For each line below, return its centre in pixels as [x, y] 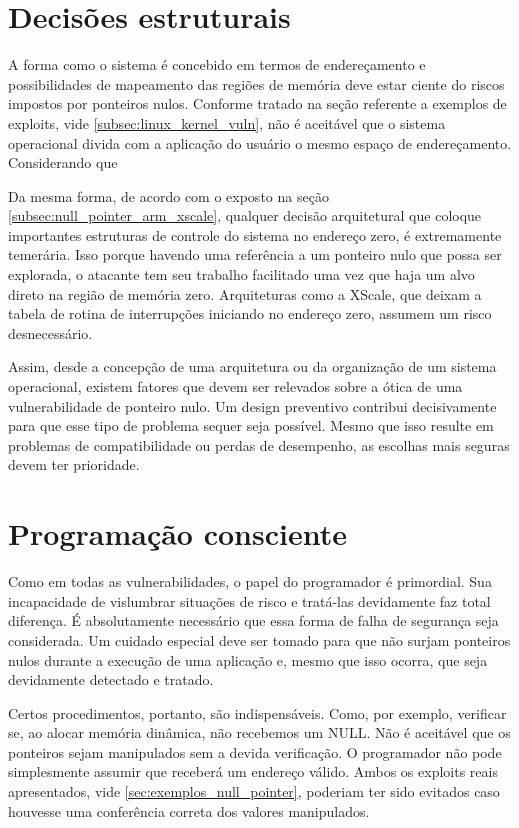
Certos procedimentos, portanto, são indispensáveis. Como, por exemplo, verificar [257, 712]
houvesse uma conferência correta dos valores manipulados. [189, 810]
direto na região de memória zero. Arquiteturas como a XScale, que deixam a [245, 293]
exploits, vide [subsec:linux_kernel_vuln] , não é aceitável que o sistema [227, 122]
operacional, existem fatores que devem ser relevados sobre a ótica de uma [235, 386]
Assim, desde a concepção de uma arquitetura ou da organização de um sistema [252, 366]
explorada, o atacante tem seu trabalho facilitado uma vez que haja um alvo [241, 274]
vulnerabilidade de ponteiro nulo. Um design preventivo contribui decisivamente [252, 405]
